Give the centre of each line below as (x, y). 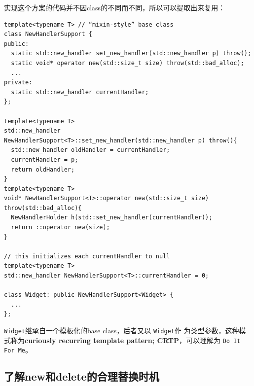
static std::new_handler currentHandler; (80, 92)
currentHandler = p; (45, 159)
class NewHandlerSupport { (48, 34)
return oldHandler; (43, 169)
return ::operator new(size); (60, 228)
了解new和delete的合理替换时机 (82, 376)
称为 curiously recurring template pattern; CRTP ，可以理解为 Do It (126, 340)
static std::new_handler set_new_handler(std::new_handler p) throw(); (131, 53)
